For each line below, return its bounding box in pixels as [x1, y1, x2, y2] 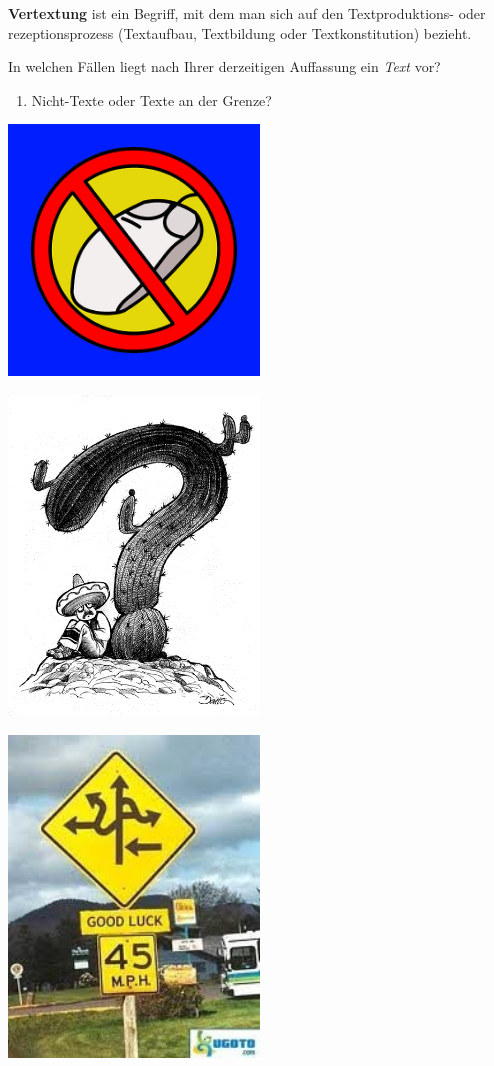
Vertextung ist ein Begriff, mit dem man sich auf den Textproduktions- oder [8, 3, 486, 23]
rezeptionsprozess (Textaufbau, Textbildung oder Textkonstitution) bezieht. [8, 22, 472, 43]
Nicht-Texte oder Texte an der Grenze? [31, 89, 272, 110]
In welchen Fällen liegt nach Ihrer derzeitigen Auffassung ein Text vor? [8, 56, 441, 77]
